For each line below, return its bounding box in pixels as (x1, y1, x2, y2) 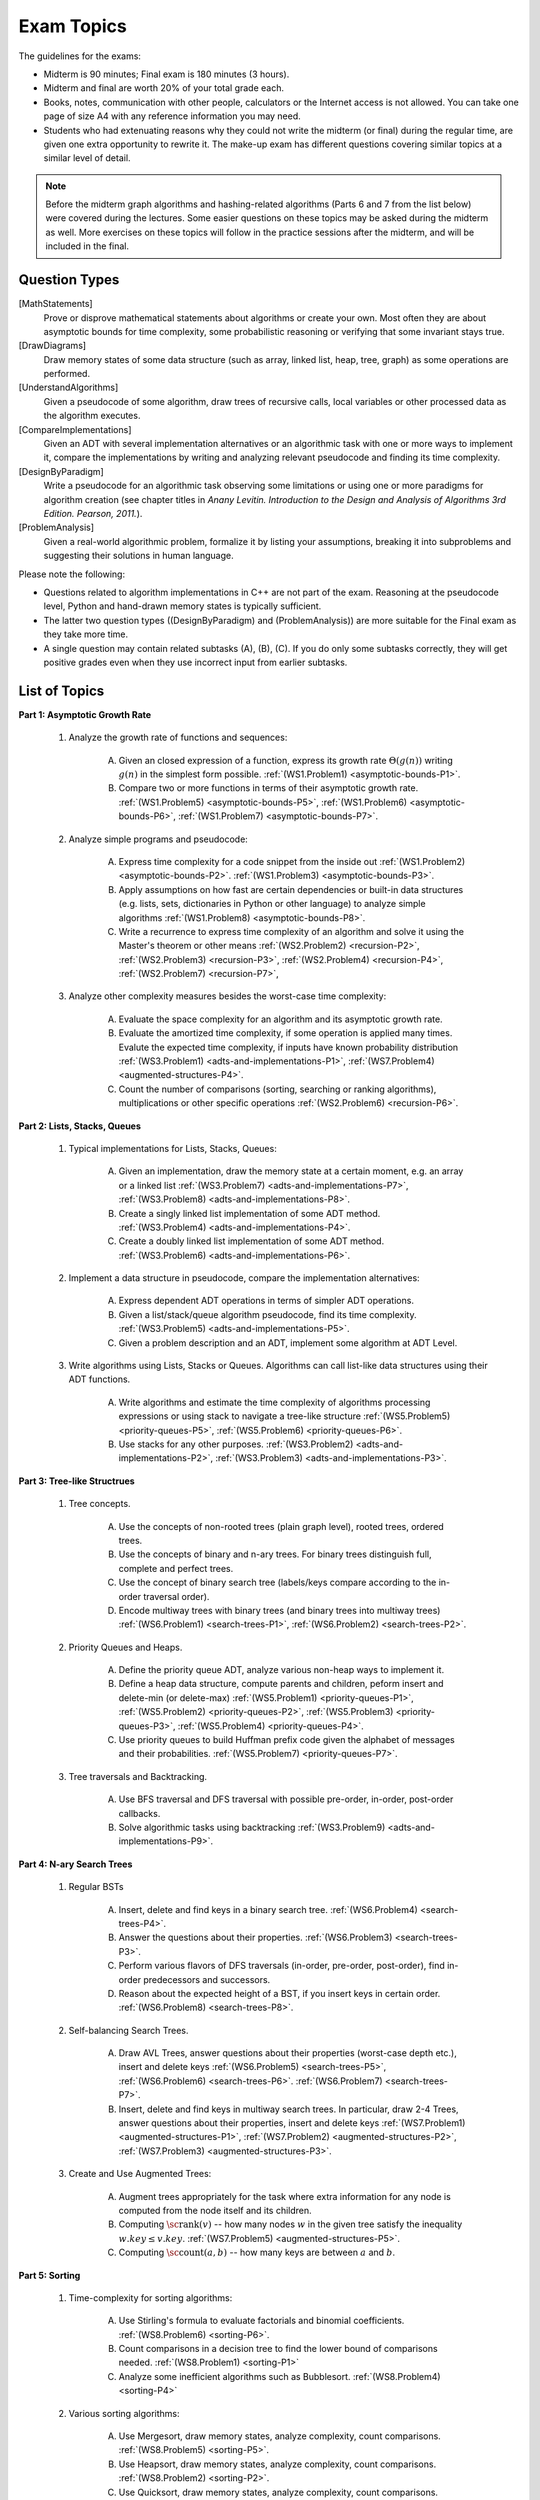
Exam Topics (18, 15, 127, 37)
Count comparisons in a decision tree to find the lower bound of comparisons (118, 2343, 439, 2355)
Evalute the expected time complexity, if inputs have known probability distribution (118, 1041, 459, 1053)
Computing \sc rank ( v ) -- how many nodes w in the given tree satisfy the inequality (118, 2218, 463, 2230)
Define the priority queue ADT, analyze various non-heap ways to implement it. (118, 1664, 445, 1676)
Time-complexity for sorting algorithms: (68, 2291, 233, 2304)
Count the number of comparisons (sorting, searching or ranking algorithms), (118, 1083, 437, 1095)
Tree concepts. (68, 1498, 131, 1510)
